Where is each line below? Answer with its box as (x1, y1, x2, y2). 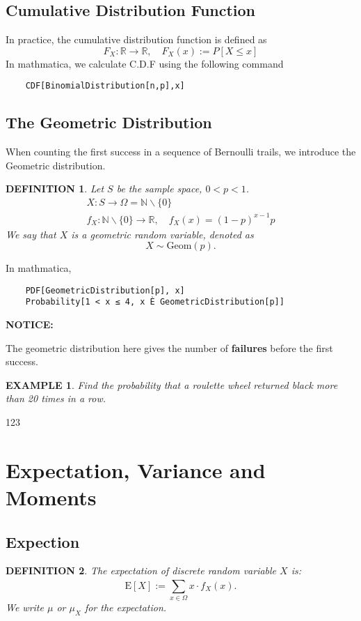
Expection (6, 530, 80, 552)
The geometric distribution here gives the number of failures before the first (6, 340, 333, 355)
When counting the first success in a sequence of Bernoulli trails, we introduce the (6, 144, 356, 159)
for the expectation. (84, 600, 167, 615)
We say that (6, 227, 56, 241)
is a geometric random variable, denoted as (71, 227, 254, 241)
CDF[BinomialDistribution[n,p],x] (25, 81, 185, 91)
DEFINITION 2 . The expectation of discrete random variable (6, 563, 277, 578)
